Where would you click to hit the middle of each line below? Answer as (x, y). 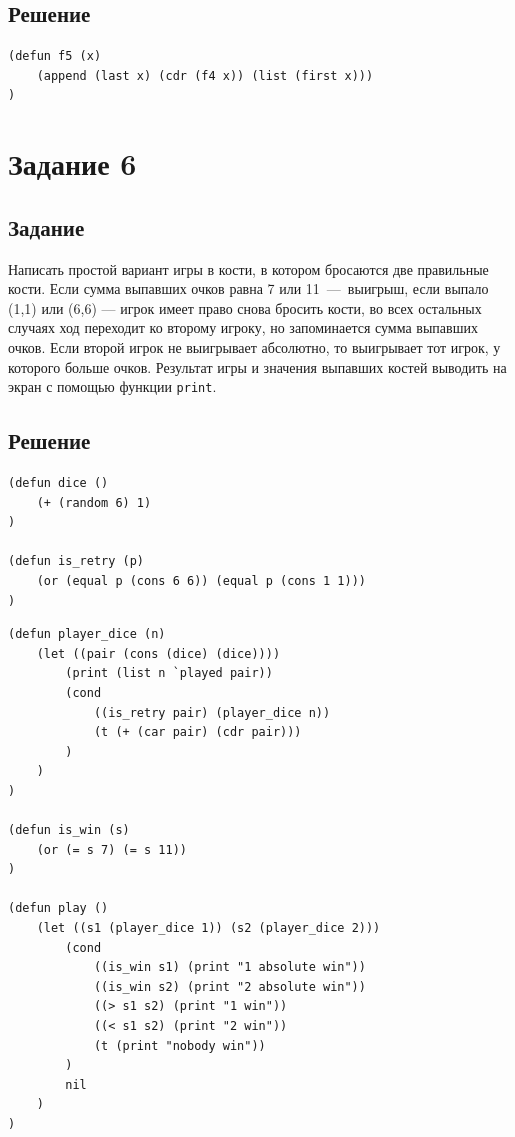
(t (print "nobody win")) (179, 1045)
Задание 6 (72, 163)
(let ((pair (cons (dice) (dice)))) (158, 653)
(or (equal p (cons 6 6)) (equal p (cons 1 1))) (201, 580)
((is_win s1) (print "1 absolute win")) (229, 967)
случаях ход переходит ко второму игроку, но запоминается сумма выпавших (243, 327)
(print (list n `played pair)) (169, 673)
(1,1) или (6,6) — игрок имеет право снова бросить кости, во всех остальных (245, 307)
